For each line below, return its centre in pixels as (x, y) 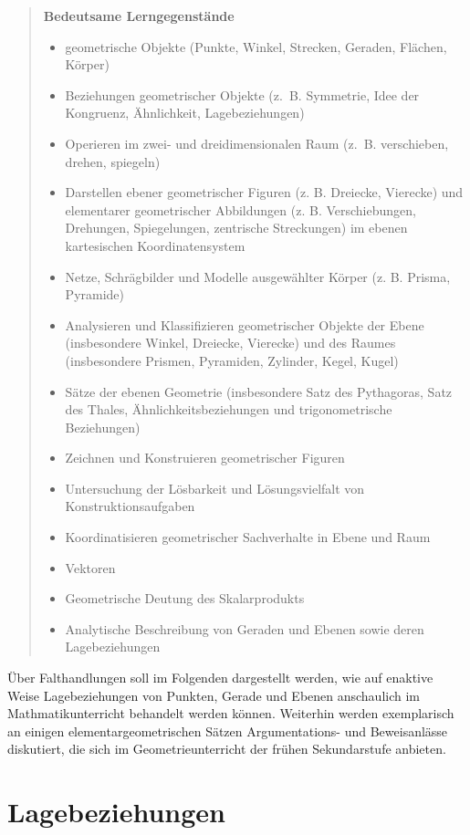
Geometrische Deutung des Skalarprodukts (185, 598)
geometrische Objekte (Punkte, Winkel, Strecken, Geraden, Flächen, (256, 46)
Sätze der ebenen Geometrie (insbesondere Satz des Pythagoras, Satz (259, 391)
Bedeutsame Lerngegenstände (139, 16)
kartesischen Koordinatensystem (155, 245)
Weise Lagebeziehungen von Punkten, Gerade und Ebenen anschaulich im (214, 695)
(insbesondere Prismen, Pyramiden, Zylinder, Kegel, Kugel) (232, 360)
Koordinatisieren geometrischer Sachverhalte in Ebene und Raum (248, 537)
